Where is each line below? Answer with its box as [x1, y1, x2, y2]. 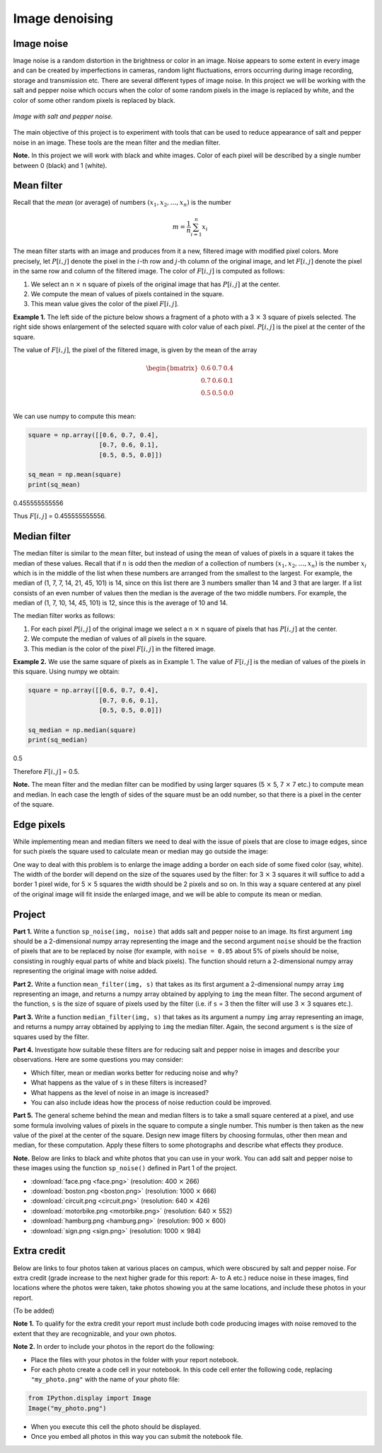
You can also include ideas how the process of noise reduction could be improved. [30, 1098, 272, 1106]
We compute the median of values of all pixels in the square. [30, 634, 207, 643]
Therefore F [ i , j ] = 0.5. [13, 767, 80, 775]
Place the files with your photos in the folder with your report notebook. [30, 1355, 239, 1364]
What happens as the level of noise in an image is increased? [30, 1088, 209, 1096]
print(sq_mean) [28, 481, 81, 488]
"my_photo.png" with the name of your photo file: [30, 1375, 180, 1384]
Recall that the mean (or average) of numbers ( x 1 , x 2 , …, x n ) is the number [13, 198, 231, 208]
